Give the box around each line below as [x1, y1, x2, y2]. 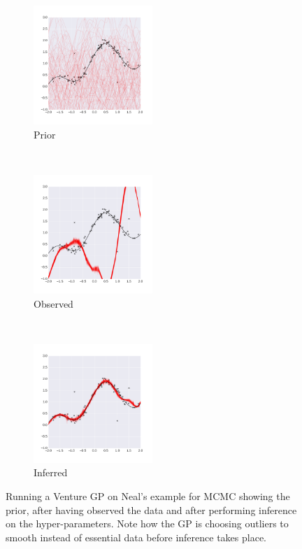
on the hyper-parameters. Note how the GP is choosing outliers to [6, 516, 289, 531]
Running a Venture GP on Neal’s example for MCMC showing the [6, 488, 290, 503]
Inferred [34, 465, 68, 480]
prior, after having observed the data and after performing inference [6, 502, 297, 517]
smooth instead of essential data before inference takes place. [6, 529, 266, 544]
